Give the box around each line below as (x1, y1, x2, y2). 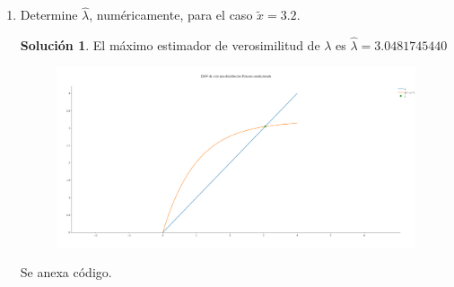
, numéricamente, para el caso (89, 5, 253, 24)
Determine (20, 5, 78, 24)
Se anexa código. (20, 263, 112, 282)
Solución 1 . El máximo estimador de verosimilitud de (20, 36, 320, 55)
